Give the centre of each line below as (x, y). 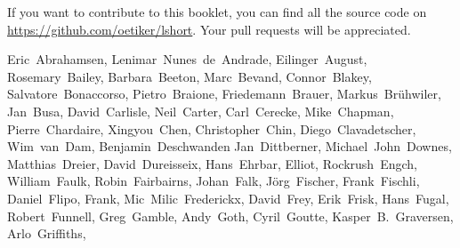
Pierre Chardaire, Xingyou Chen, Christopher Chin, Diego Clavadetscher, (212, 128)
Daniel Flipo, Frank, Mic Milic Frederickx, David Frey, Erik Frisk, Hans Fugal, (228, 198)
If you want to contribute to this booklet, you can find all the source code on (217, 12)
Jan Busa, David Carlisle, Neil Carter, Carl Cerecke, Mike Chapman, (201, 111)
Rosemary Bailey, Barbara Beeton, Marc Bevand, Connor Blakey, (190, 76)
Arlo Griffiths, (47, 233)
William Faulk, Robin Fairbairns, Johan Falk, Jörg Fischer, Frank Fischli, (214, 181)
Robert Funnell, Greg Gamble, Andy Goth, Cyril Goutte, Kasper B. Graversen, (230, 216)
